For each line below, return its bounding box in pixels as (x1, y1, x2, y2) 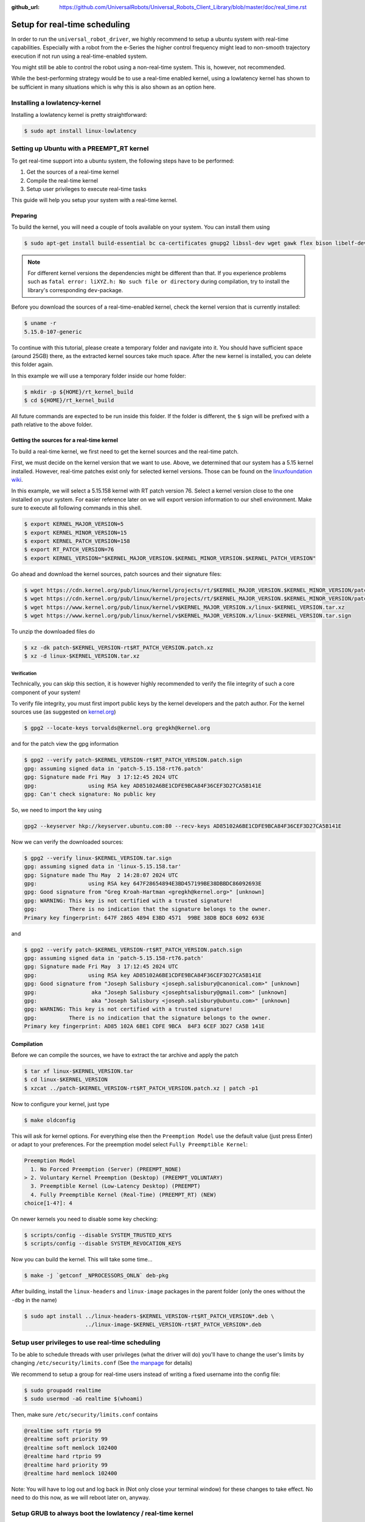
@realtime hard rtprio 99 (24, 1453, 102, 1460)
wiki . (11, 476, 23, 483)
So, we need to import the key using (11, 806, 102, 813)
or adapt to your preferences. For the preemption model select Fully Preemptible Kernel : (11, 1141, 248, 1148)
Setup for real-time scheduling (11, 19, 130, 30)
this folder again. (11, 361, 54, 368)
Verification (11, 670, 37, 676)
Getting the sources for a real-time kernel (11, 437, 119, 444)
